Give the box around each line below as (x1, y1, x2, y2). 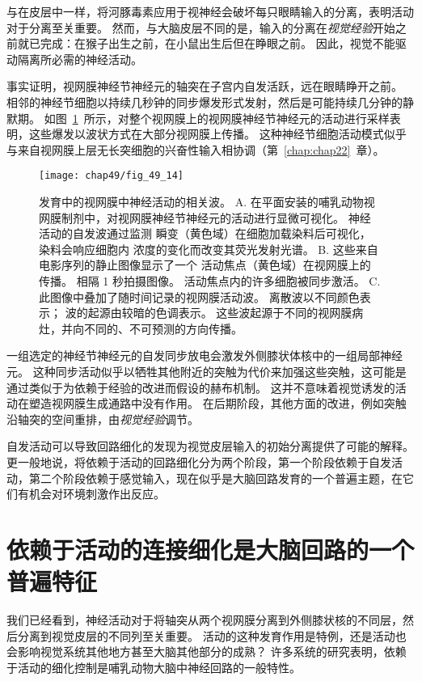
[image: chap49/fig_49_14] (39, 170, 184, 182)
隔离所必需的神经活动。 (17, 50, 142, 67)
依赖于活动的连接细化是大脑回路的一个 (6, 532, 415, 565)
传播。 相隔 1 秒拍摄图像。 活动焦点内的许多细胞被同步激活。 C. (39, 272, 381, 289)
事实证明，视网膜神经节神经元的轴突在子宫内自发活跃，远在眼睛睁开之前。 (6, 78, 403, 95)
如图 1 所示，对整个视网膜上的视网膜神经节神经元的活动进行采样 (44, 109, 390, 126)
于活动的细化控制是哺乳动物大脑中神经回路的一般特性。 (6, 658, 301, 675)
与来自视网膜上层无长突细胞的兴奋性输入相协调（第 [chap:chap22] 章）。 (6, 141, 385, 158)
